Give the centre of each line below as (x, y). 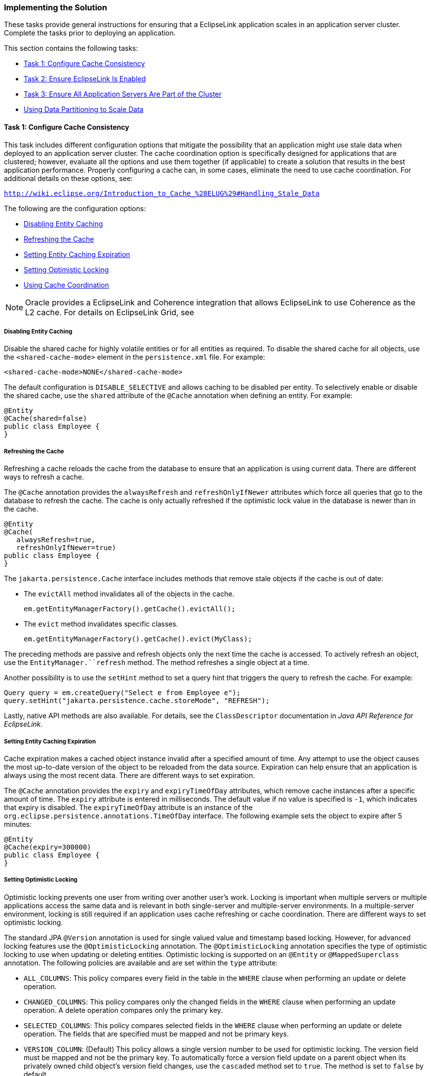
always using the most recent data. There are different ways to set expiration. (130, 775)
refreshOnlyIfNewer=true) (66, 548)
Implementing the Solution (56, 7)
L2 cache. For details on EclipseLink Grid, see (110, 312)
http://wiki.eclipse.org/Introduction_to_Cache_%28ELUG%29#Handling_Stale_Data (162, 193)
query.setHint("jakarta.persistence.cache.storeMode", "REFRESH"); (137, 701)
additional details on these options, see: (68, 178)
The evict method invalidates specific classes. (101, 624)
